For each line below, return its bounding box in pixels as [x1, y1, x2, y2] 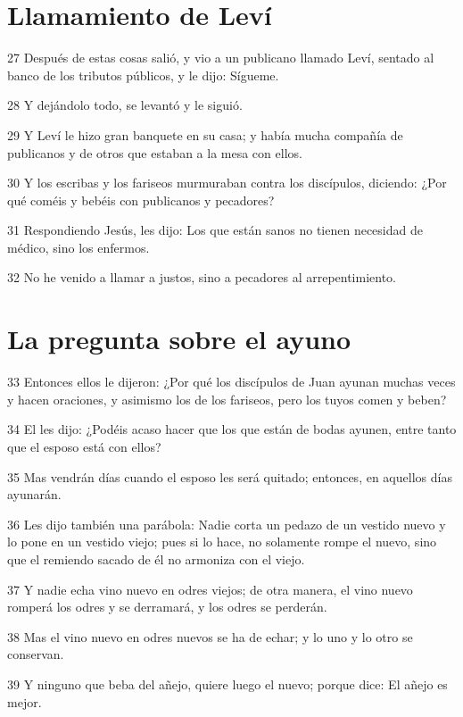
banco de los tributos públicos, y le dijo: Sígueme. [7, 65, 279, 84]
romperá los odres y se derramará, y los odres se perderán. [7, 597, 327, 616]
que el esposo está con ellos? [7, 437, 161, 455]
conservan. [7, 645, 64, 663]
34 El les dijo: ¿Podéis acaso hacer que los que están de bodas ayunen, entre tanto [7, 420, 457, 438]
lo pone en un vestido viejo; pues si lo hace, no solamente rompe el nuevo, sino [7, 532, 437, 551]
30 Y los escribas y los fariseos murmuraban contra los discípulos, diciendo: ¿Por [7, 173, 447, 192]
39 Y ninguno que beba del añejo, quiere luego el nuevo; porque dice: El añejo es [7, 674, 448, 693]
